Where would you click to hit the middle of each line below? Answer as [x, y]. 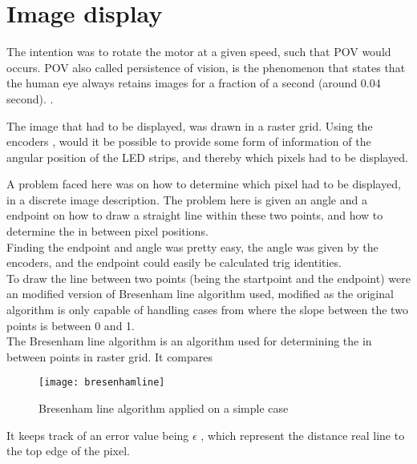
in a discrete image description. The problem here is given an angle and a [187, 199]
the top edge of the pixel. [68, 451]
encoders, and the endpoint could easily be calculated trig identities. [174, 262]
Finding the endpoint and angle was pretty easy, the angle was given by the [192, 246]
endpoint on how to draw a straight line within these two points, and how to [195, 215]
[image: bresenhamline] [102, 383]
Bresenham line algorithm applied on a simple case [164, 408]
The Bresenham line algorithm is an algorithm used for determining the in [189, 341]
